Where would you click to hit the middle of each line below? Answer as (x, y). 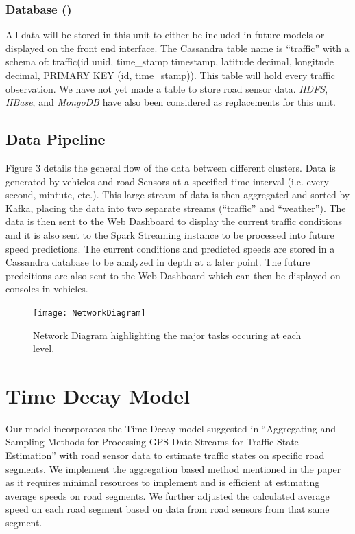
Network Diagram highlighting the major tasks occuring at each (167, 335)
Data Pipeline (56, 139)
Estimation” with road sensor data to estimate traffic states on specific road (165, 455)
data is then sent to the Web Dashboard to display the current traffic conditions (174, 221)
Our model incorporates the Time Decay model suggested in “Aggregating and (171, 428)
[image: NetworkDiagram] (89, 313)
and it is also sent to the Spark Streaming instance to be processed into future (170, 234)
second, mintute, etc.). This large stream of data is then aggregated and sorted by (178, 195)
